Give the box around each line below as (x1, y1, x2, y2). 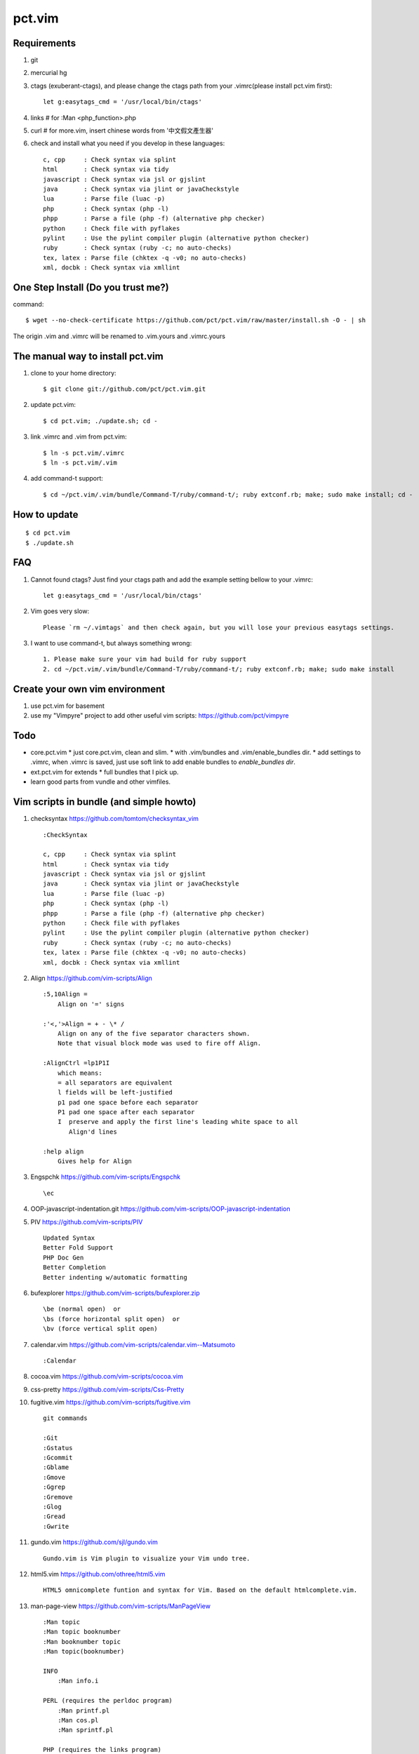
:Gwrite (43, 1522, 69, 1530)
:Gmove (43, 1473, 66, 1481)
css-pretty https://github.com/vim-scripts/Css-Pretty (30, 1385, 185, 1393)
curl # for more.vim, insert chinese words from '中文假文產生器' (30, 126, 214, 135)
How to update (13, 509, 79, 521)
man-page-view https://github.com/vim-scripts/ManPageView (30, 1602, 211, 1610)
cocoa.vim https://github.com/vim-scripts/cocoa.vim (30, 1372, 184, 1381)
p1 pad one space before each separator (57, 1098, 199, 1106)
